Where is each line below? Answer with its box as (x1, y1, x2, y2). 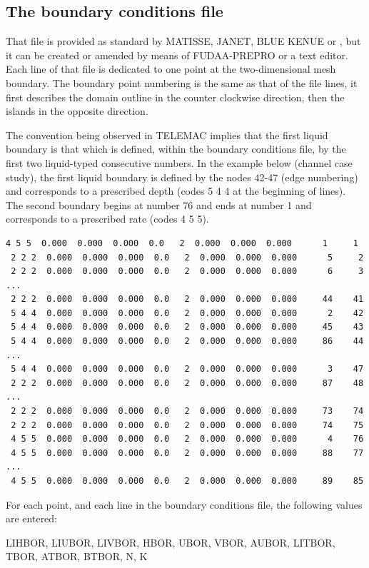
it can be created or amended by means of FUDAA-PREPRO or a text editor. (6, 47, 348, 62)
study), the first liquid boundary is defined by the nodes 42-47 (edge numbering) (6, 169, 358, 184)
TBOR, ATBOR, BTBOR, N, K (6, 549, 148, 564)
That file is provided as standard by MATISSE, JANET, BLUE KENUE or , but (6, 34, 361, 49)
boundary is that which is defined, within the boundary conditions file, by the (6, 141, 346, 156)
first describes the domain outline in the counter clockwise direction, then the (6, 89, 345, 104)
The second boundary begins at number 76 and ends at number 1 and (6, 197, 312, 212)
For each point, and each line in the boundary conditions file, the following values (6, 497, 363, 512)
